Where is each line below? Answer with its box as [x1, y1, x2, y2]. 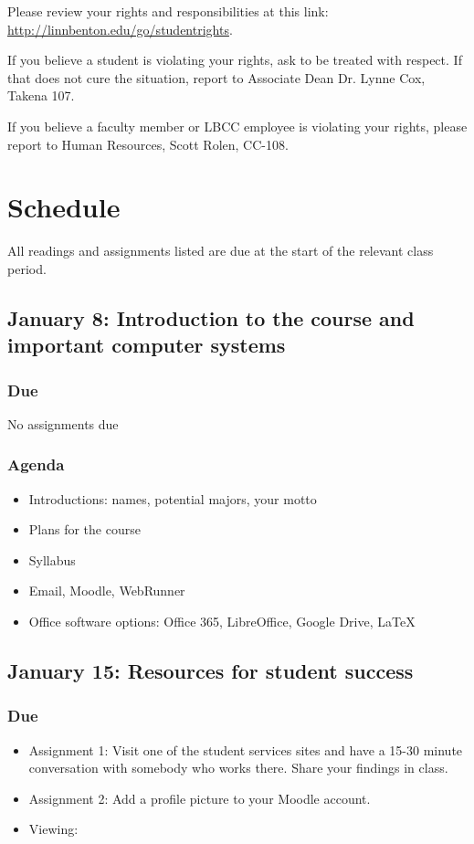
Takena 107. [7, 86, 75, 105]
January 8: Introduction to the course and [7, 303, 415, 332]
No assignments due [7, 414, 119, 433]
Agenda [7, 453, 65, 476]
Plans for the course [28, 520, 141, 539]
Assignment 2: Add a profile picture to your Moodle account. [28, 788, 371, 807]
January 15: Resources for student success [7, 657, 414, 685]
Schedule [7, 188, 121, 226]
